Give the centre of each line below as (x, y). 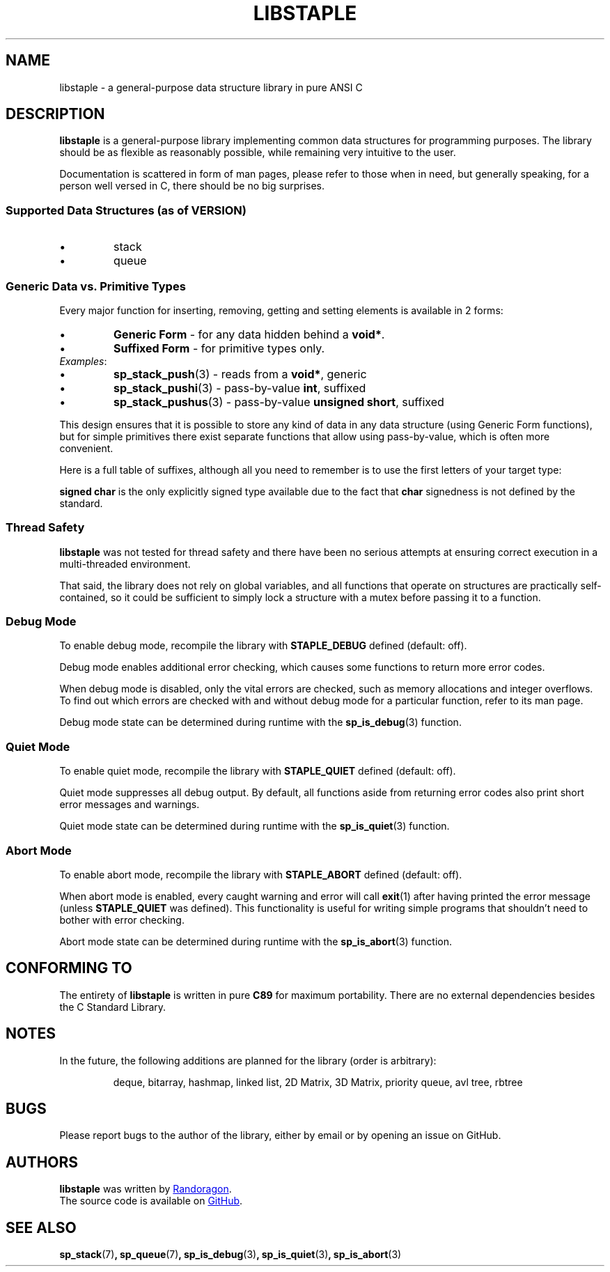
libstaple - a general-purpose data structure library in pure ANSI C (211, 87)
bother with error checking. (122, 920)
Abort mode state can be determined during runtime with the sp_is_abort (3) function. (256, 941)
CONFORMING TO (69, 968)
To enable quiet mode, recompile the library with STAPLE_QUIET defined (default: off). (258, 771)
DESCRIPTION (55, 114)
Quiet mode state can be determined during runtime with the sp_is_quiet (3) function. (255, 826)
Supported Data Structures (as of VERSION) (126, 210)
